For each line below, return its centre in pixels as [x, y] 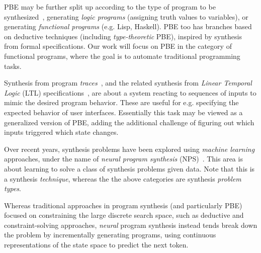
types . [13, 188]
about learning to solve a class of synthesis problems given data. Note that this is [129, 168]
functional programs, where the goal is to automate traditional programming [122, 56]
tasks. [13, 66]
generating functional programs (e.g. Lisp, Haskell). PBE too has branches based [128, 26]
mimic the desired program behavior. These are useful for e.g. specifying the [121, 102]
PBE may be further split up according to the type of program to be [110, 7]
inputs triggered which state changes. [61, 132]
